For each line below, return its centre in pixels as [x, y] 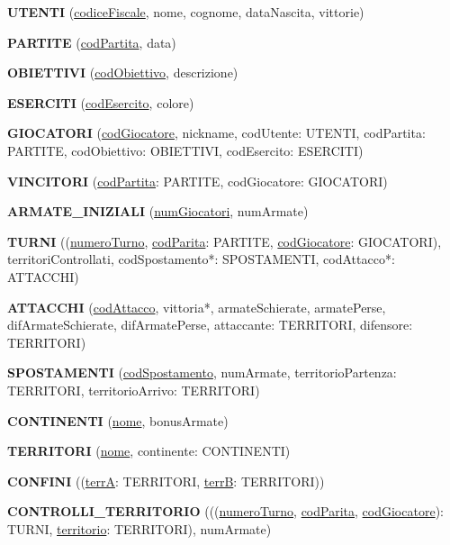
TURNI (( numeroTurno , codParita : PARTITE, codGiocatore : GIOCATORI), [225, 241]
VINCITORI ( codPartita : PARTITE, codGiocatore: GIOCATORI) [198, 181]
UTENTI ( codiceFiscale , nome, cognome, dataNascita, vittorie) [186, 12]
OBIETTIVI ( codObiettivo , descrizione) [123, 73]
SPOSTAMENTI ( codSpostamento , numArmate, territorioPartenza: [202, 372]
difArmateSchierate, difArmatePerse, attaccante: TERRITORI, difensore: [210, 325]
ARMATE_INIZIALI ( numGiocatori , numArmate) [158, 211]
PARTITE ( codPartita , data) [92, 42]
